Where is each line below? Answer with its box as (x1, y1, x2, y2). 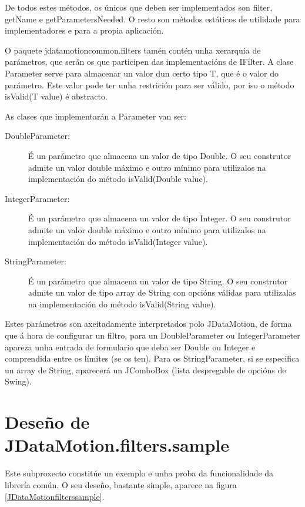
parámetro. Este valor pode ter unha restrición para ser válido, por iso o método (5, 78, 294, 91)
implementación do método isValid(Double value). (28, 173, 208, 185)
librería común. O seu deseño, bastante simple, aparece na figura (5, 478, 237, 491)
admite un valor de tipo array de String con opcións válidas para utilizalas (28, 286, 296, 299)
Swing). (5, 375, 32, 387)
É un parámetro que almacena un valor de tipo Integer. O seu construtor (28, 212, 291, 224)
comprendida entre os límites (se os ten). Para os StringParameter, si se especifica (5, 352, 300, 364)
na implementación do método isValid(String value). (28, 297, 216, 310)
